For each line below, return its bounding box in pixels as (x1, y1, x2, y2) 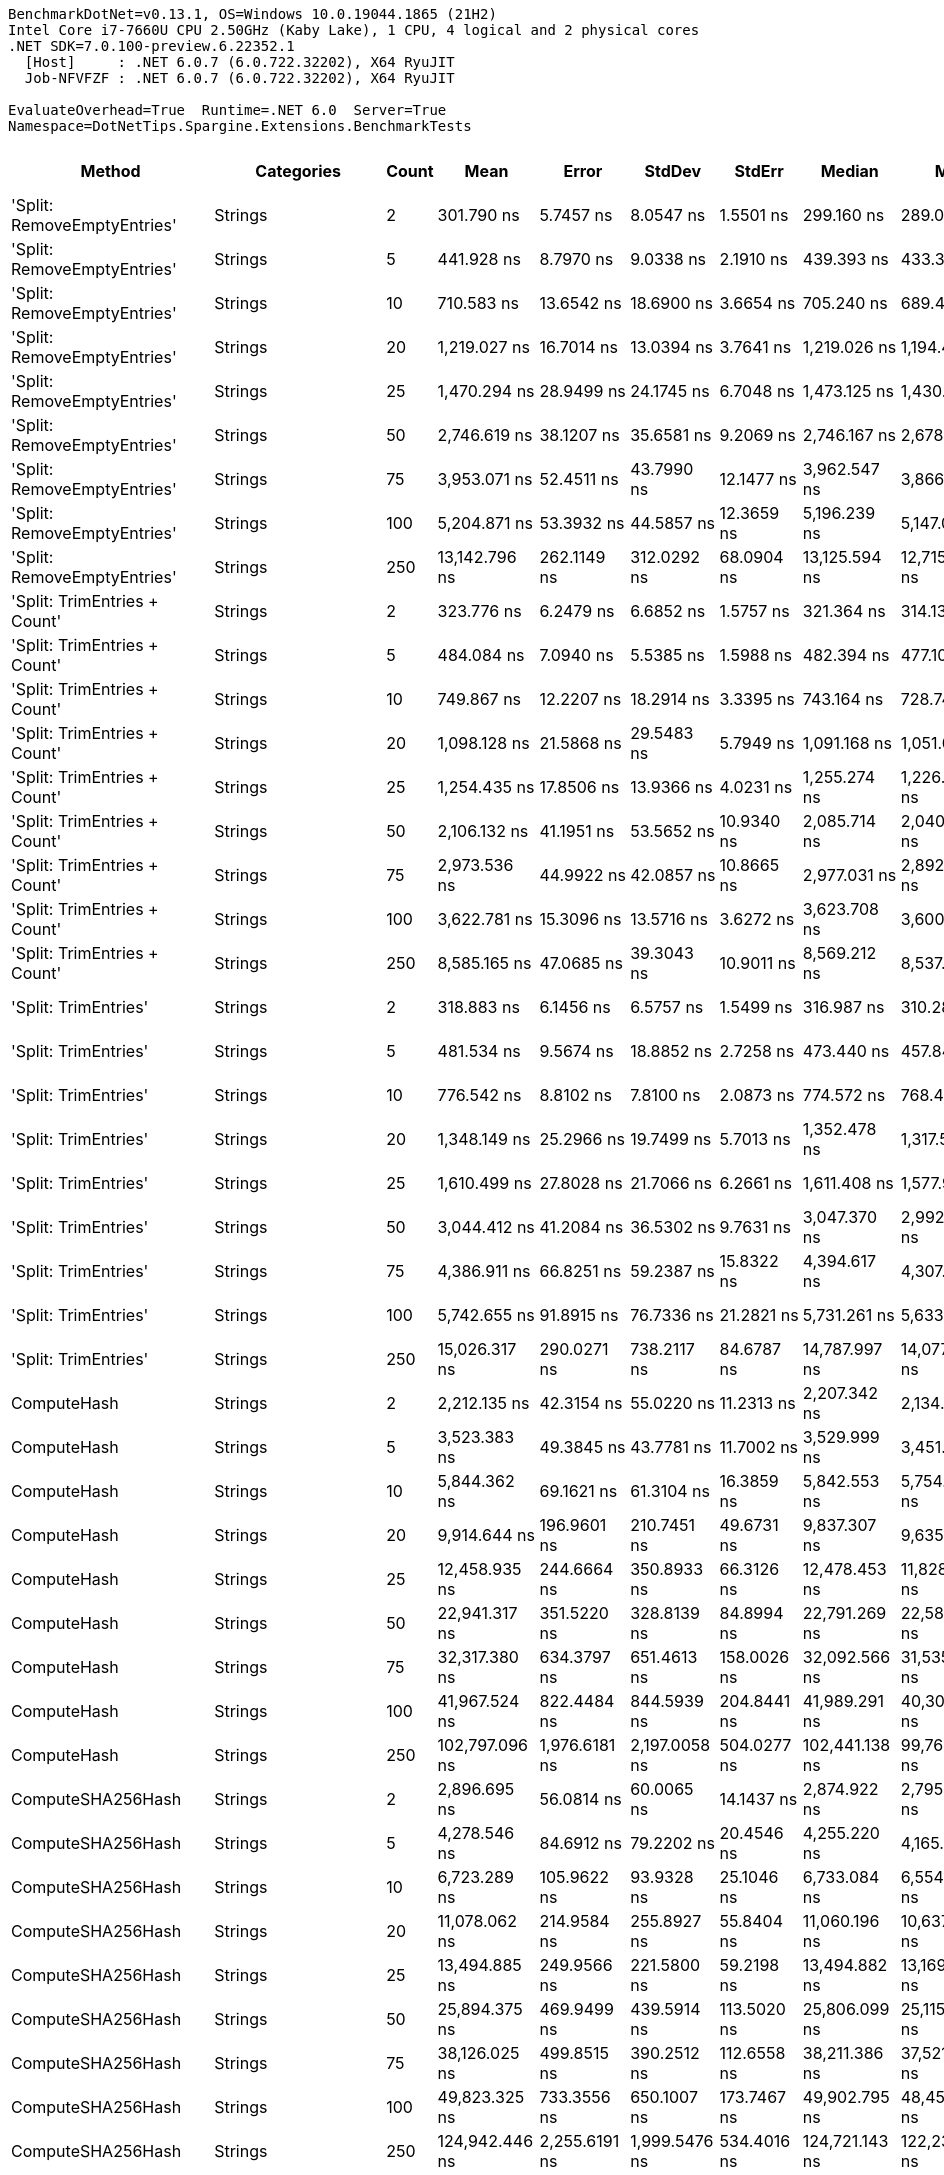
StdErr (734, 161, 784, 181)
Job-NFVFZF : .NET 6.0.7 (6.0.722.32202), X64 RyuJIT (24, 70, 455, 86)
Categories (255, 161, 341, 181)
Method (80, 161, 141, 181)
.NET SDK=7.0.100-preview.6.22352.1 (8, 38, 295, 54)
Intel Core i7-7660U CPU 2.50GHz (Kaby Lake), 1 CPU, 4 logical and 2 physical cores (8, 22, 700, 38)
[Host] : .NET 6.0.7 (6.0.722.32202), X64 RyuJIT (24, 54, 455, 70)
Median (820, 161, 879, 181)
